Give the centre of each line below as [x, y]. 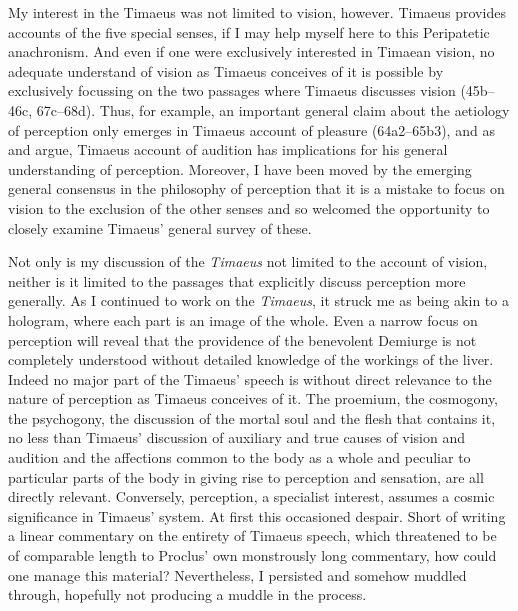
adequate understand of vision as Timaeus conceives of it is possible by [226, 70]
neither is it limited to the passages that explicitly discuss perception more [237, 280]
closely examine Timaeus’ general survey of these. [160, 227]
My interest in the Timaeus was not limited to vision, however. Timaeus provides [257, 12]
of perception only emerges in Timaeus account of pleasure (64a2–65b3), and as [251, 129]
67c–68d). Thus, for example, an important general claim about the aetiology [273, 109]
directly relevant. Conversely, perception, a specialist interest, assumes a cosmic [251, 496]
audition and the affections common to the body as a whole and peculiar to [239, 457]
